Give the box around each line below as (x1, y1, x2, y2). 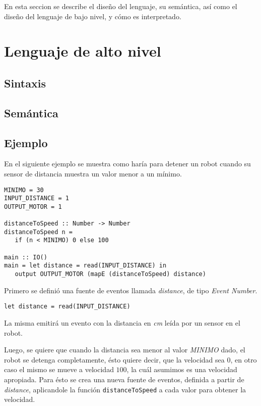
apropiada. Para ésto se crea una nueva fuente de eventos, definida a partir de (4, 374, 244, 384)
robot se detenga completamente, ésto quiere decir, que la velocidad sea (4, 354, 225, 365)
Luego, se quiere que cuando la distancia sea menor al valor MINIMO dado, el (4, 344, 245, 355)
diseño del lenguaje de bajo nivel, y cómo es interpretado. (4, 11, 181, 21)
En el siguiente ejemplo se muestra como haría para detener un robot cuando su (4, 158, 251, 169)
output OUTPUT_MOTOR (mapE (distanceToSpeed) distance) (15, 270, 206, 278)
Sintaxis (4, 75, 46, 91)
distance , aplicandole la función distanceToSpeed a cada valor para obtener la (4, 384, 246, 394)
